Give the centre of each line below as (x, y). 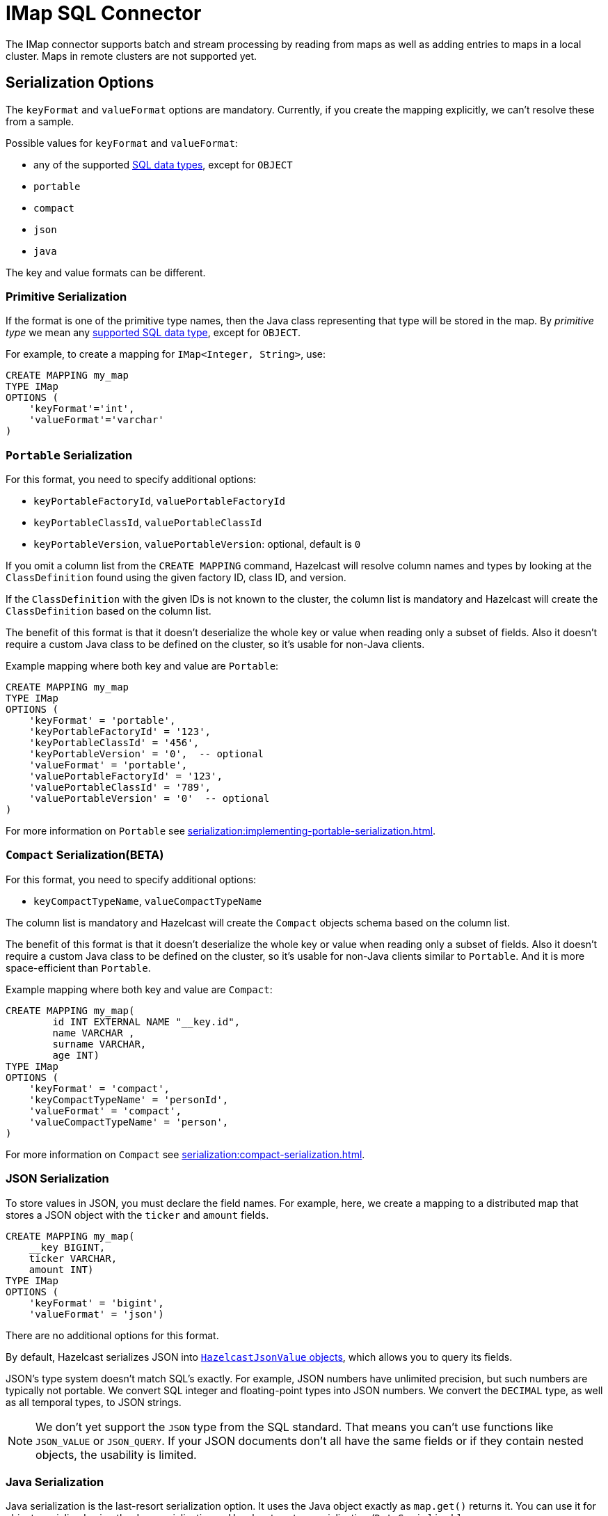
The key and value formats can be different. (106, 272)
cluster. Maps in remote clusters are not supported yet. (131, 56)
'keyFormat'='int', (82, 409)
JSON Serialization (57, 1179)
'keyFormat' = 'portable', (102, 721)
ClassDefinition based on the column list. (109, 611)
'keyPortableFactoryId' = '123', (120, 732)
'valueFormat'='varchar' (96, 420)
